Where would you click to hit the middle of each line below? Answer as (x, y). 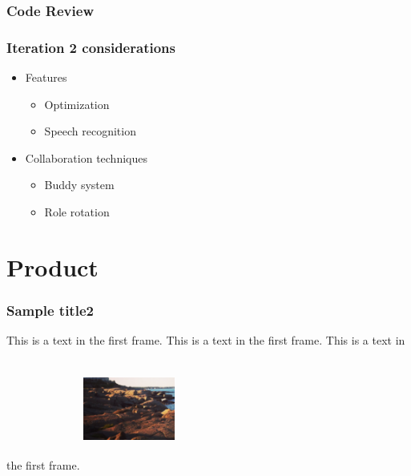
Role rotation (77, 212)
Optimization (77, 104)
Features (46, 77)
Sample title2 (50, 310)
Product (52, 266)
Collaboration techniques (86, 157)
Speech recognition (90, 131)
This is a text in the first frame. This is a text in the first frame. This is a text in (206, 340)
